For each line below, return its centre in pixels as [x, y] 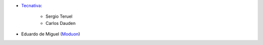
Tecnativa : [32, 6]
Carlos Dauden [60, 23]
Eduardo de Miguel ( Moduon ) [51, 34]
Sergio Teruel [59, 16]
